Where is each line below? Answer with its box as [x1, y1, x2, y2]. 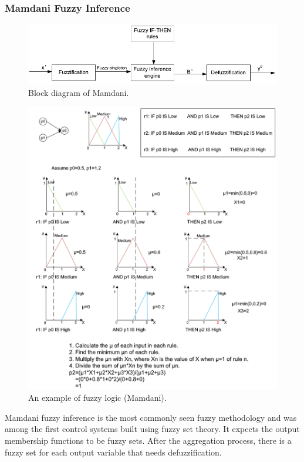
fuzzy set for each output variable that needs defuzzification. [5, 446, 222, 458]
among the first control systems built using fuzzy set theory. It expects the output [5, 423, 300, 435]
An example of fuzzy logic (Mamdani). [28, 391, 167, 404]
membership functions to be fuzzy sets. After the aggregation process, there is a [5, 434, 292, 447]
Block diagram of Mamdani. [28, 86, 129, 98]
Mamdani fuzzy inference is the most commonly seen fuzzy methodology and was [5, 411, 297, 423]
